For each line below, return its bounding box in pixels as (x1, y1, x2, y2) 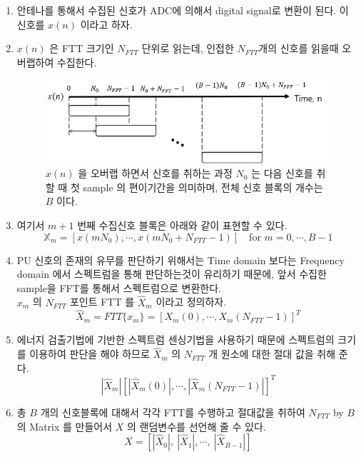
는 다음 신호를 (251, 166, 313, 181)
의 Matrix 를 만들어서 (16, 418, 113, 433)
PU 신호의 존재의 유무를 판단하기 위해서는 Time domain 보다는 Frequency (16, 252, 345, 267)
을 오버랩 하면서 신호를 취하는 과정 (78, 166, 233, 181)
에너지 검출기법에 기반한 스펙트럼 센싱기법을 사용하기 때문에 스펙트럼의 (16, 332, 335, 347)
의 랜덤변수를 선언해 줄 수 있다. (127, 418, 266, 433)
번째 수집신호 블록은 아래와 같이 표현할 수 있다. (77, 218, 288, 233)
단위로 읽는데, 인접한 (141, 41, 234, 56)
